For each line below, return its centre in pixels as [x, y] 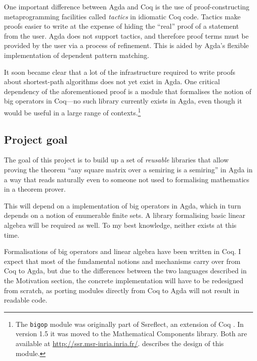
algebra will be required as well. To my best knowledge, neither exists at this [120, 225]
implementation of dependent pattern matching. [77, 55]
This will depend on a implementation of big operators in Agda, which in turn [123, 205]
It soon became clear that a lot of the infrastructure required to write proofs [120, 72]
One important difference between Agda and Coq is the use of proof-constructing [127, 6]
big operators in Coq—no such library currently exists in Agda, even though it [123, 101]
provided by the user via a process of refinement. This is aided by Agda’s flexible [127, 45]
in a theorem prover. [35, 189]
